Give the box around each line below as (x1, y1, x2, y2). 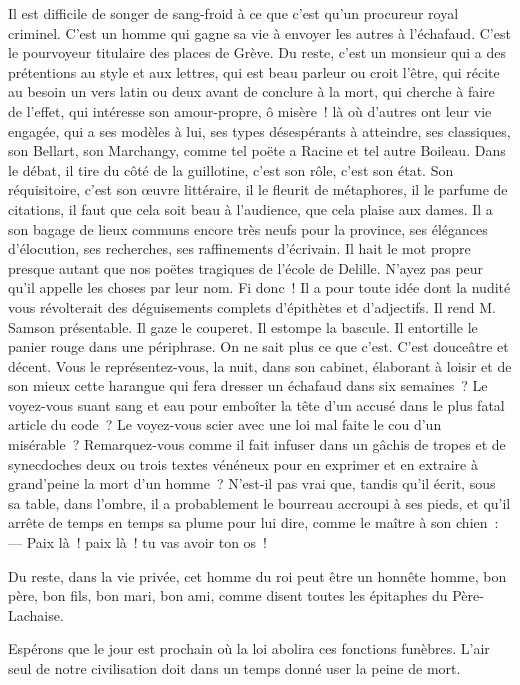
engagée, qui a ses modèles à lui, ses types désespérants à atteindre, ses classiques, (8, 120, 511, 141)
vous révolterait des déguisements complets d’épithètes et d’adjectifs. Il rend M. (8, 296, 496, 317)
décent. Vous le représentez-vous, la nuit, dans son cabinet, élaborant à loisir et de (8, 355, 512, 376)
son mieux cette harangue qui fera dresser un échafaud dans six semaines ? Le (8, 375, 488, 396)
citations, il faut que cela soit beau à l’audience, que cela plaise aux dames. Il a (8, 198, 493, 219)
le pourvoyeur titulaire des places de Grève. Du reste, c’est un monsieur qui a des (8, 42, 506, 63)
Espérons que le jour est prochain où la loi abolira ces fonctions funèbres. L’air (8, 638, 490, 659)
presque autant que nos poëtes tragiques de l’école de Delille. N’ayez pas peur (8, 257, 484, 278)
